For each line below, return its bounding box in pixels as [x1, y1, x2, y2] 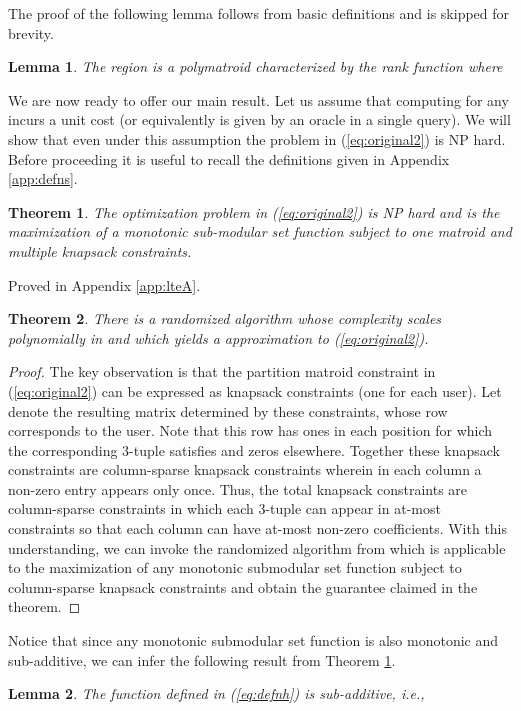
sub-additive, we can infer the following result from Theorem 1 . [8, 649, 396, 670]
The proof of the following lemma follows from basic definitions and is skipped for [8, 3, 510, 23]
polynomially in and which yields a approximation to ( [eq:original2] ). [8, 327, 429, 348]
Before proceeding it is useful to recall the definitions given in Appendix [8, 148, 450, 169]
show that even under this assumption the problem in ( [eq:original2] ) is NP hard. [8, 128, 506, 149]
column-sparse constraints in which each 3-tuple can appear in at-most [8, 498, 441, 519]
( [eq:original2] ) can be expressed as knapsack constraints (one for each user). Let [8, 380, 502, 401]
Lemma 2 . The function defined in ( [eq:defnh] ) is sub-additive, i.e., [8, 683, 425, 704]
